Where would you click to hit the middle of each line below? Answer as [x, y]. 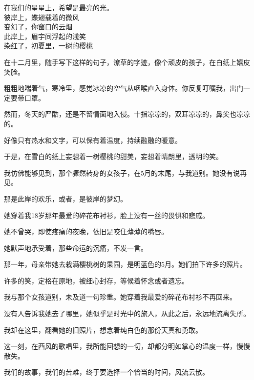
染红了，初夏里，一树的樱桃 [48, 46]
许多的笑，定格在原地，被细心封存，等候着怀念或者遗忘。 [96, 280]
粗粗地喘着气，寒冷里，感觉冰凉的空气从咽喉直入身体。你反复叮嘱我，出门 [124, 88]
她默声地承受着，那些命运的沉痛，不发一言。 [76, 248]
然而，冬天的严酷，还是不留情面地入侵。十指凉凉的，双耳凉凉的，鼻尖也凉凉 [127, 114]
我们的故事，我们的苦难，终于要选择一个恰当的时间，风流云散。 [106, 372]
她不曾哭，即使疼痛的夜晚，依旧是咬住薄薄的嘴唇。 [86, 231]
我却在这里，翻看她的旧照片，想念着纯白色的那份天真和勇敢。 [103, 330]
